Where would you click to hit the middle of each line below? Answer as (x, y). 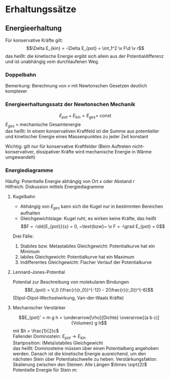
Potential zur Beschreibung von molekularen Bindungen (71, 282)
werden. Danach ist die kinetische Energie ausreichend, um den (79, 354)
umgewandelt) (20, 157)
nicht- (138, 146)
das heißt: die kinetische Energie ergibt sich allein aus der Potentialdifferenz (84, 56)
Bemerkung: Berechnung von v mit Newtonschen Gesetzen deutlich (76, 86)
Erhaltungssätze (41, 9)
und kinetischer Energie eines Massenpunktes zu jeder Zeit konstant (77, 137)
